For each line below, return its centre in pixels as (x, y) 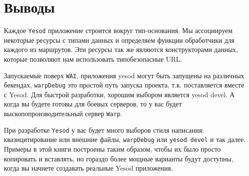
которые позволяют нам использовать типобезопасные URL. (93, 59)
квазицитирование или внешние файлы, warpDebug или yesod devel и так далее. (125, 139)
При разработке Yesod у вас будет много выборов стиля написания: (104, 130)
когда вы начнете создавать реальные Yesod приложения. (89, 168)
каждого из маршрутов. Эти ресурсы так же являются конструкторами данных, (121, 49)
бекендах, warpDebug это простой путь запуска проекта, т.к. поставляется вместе (124, 85)
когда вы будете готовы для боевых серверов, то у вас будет (93, 104)
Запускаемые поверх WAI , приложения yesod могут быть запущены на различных (124, 75)
